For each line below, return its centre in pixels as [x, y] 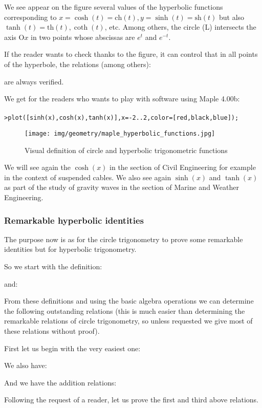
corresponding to [30, 17]
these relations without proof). [52, 331]
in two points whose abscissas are [83, 37]
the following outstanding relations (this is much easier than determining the [125, 310]
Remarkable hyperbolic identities [74, 220]
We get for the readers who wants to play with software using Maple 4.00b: [122, 99]
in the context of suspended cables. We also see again [88, 177]
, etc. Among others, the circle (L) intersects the [180, 27]
